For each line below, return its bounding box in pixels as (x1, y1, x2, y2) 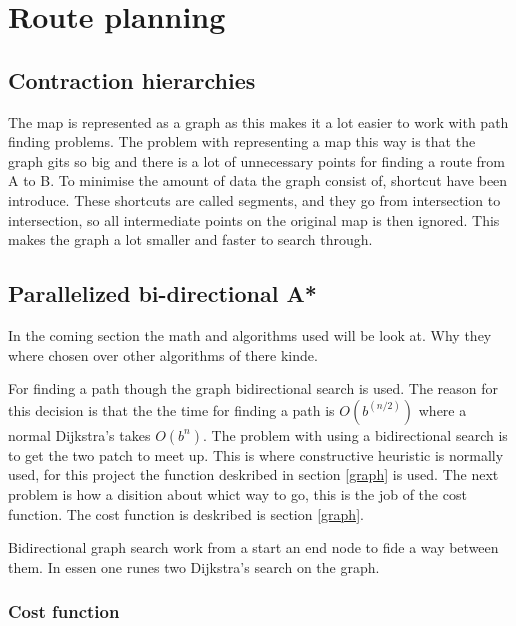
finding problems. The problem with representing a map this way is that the (8, 131, 476, 152)
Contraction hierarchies (8, 64, 256, 95)
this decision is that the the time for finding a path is (8, 399, 335, 420)
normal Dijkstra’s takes (8, 424, 151, 445)
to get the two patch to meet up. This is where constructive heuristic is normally (8, 444, 504, 465)
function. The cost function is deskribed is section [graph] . (8, 503, 364, 524)
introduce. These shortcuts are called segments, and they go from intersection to (8, 189, 501, 210)
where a (418, 399, 467, 420)
